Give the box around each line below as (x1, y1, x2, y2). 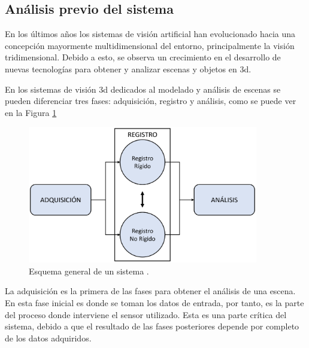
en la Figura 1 (5, 106, 57, 118)
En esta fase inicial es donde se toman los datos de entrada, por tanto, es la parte (5, 296, 304, 309)
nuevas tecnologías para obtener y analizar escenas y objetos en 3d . (5, 62, 252, 75)
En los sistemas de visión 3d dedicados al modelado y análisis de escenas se (5, 83, 281, 95)
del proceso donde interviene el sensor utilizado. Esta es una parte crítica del (5, 308, 287, 320)
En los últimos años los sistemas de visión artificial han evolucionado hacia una (5, 28, 296, 40)
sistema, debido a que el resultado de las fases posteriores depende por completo (5, 320, 299, 332)
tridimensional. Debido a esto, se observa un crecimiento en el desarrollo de (5, 51, 281, 63)
